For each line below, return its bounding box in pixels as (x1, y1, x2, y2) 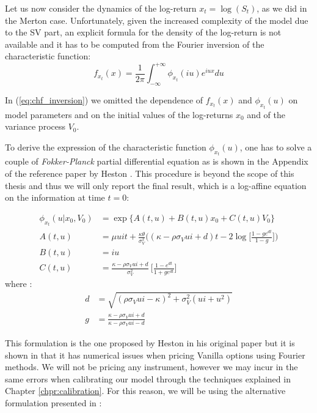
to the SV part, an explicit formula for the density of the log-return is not (5, 26, 282, 39)
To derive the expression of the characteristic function (5, 140, 206, 153)
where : (5, 277, 32, 290)
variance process (5, 120, 65, 133)
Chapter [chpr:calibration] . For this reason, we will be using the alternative (5, 384, 286, 397)
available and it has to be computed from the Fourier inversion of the (5, 37, 264, 50)
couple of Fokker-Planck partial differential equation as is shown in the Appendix (5, 155, 308, 168)
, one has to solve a (239, 140, 312, 153)
